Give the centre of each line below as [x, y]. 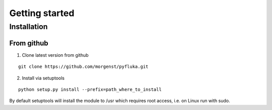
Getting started [42, 13]
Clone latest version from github [55, 55]
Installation [28, 27]
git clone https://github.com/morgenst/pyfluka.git [83, 67]
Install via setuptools [43, 78]
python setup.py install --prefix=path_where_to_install [90, 89]
